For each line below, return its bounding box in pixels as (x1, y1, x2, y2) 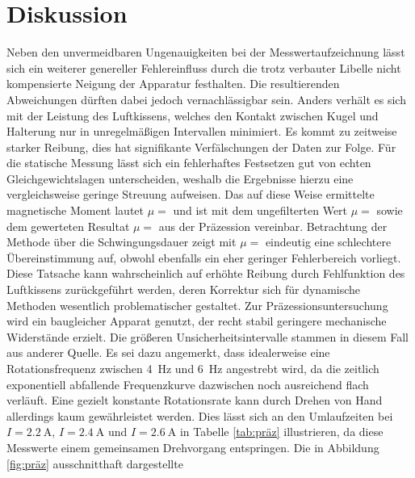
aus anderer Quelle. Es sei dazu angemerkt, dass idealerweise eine (6, 344, 330, 361)
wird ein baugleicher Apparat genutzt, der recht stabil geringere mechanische (6, 312, 387, 329)
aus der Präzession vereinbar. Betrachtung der (158, 217, 388, 234)
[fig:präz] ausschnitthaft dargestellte (6, 455, 183, 472)
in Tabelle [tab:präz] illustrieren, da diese (179, 423, 384, 440)
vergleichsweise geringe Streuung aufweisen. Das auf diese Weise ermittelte (6, 186, 375, 203)
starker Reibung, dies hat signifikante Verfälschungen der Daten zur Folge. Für (6, 138, 396, 155)
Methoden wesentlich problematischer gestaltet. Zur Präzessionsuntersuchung (6, 296, 388, 313)
